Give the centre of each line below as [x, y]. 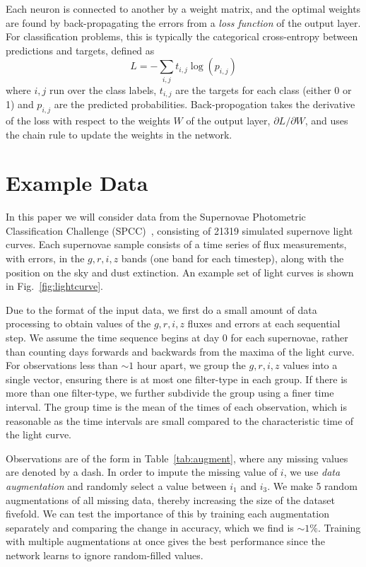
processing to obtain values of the [78, 323]
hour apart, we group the [191, 365]
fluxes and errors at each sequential [264, 323]
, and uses [326, 120]
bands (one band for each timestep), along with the [232, 258]
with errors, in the [45, 258]
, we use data [312, 472]
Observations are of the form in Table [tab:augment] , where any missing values [177, 458]
